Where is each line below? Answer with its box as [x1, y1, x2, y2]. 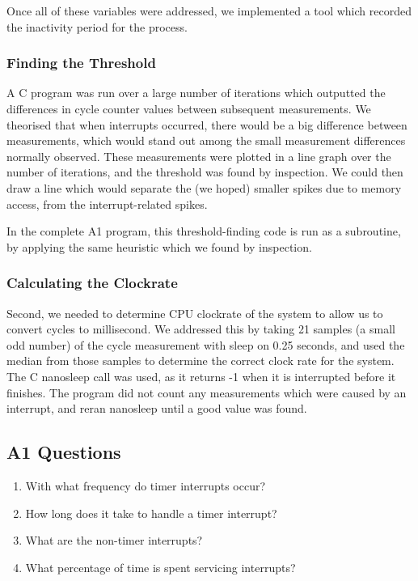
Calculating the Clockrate [6, 273, 178, 293]
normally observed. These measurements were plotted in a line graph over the [6, 147, 391, 164]
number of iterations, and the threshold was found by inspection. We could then [6, 163, 403, 180]
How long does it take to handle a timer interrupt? [25, 504, 277, 521]
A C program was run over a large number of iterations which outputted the [6, 84, 386, 101]
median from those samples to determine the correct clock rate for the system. [6, 352, 395, 369]
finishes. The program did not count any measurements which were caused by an [6, 384, 407, 401]
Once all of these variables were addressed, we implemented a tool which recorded [6, 2, 412, 19]
